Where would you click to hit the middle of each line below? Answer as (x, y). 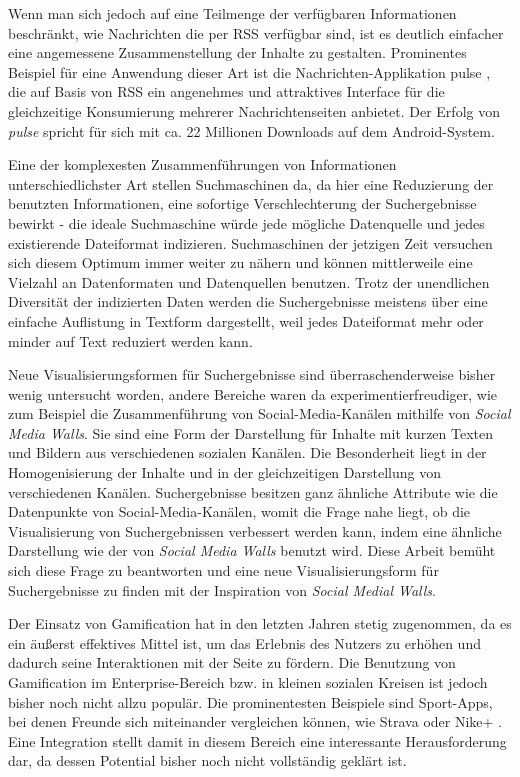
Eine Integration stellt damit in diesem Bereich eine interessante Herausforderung (257, 740)
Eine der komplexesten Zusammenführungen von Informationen (202, 164)
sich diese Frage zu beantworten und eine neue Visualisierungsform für (223, 570)
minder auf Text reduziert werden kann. (130, 340)
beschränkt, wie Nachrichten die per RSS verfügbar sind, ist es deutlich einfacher (256, 32)
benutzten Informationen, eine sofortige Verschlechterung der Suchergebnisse (242, 203)
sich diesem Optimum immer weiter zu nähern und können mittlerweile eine (240, 262)
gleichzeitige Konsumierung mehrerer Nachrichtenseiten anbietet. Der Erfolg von (254, 110)
